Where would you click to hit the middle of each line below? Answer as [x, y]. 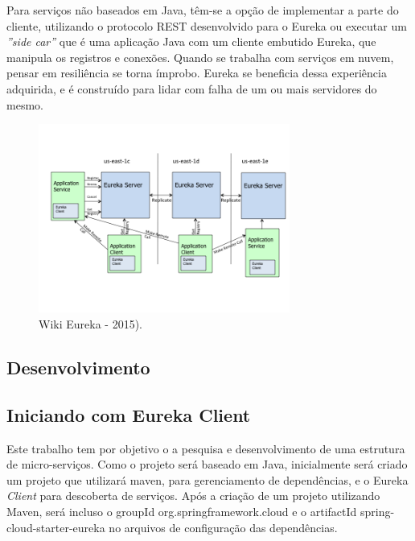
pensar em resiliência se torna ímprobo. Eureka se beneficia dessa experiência [197, 73]
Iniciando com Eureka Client [129, 414]
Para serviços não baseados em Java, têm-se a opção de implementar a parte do [203, 10]
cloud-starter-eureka [56, 527]
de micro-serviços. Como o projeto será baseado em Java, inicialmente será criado [207, 464]
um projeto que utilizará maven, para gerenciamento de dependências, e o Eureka [207, 479]
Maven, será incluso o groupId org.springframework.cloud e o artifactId [182, 512]
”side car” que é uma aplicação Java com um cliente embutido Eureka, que [191, 41]
